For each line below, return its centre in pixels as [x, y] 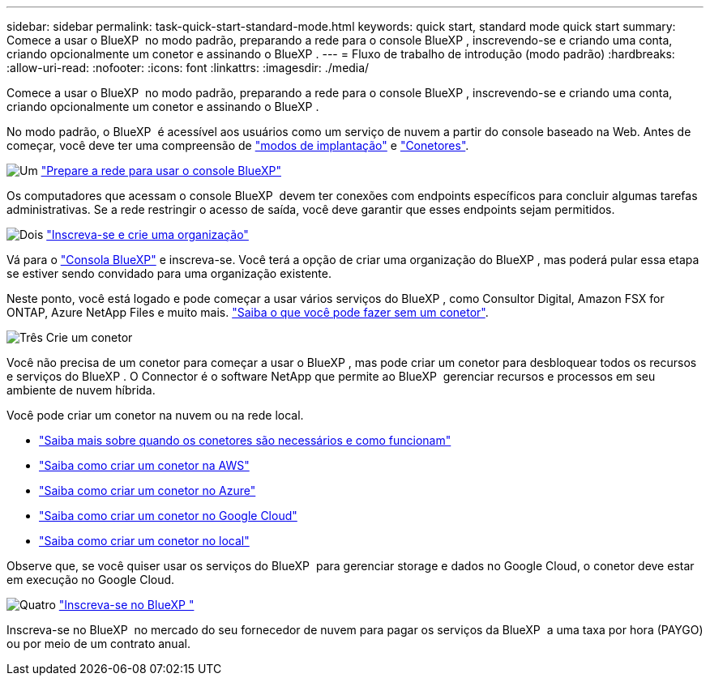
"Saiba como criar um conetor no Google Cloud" [168, 516]
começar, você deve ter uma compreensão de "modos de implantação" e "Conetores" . [238, 145]
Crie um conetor [89, 337]
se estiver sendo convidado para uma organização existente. [169, 273]
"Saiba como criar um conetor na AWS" [144, 465]
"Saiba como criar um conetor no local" [144, 541]
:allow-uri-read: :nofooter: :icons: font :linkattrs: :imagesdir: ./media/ [188, 68]
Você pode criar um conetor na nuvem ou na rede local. [155, 415]
